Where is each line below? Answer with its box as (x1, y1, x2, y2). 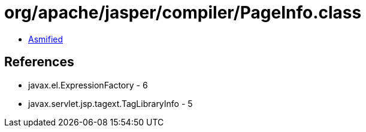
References (4, 54, 74, 70)
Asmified (28, 33, 63, 44)
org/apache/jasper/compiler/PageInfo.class (4, 2, 362, 23)
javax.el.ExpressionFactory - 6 (28, 79, 148, 90)
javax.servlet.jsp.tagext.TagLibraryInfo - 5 (28, 98, 193, 109)
